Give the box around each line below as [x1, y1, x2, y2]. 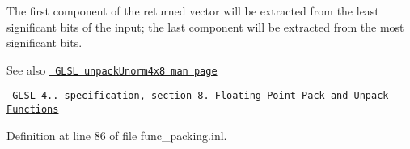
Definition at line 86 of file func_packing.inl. [6, 126, 227, 143]
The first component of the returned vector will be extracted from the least [6, 2, 379, 19]
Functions [6, 104, 59, 116]
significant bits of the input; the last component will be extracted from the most [6, 18, 404, 35]
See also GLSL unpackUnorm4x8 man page [6, 61, 218, 78]
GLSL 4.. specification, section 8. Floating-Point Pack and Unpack [12, 90, 389, 102]
